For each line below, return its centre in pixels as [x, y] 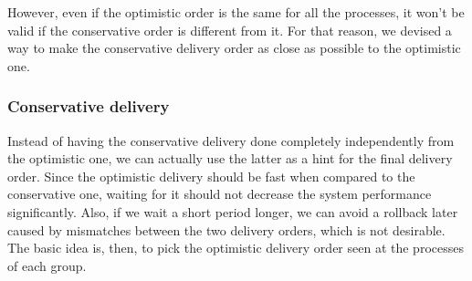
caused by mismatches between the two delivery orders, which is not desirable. [226, 229]
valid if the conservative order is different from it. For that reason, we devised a [230, 30]
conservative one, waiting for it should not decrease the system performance [220, 194]
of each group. [47, 265]
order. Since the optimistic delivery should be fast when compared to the [211, 176]
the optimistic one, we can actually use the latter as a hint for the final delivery [230, 158]
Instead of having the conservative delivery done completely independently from [231, 140]
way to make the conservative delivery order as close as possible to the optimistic [234, 48]
